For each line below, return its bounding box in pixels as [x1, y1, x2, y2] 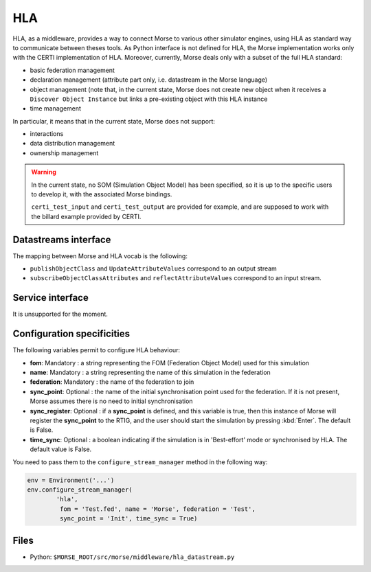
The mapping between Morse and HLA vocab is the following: [12, 251, 188, 260]
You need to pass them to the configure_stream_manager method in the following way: [12, 457, 268, 466]
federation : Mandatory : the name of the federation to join [30, 378, 194, 386]
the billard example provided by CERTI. [31, 212, 142, 220]
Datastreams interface [12, 233, 111, 245]
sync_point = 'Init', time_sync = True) [59, 515, 198, 523]
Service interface [12, 292, 89, 304]
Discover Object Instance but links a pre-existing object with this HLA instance [30, 95, 268, 103]
